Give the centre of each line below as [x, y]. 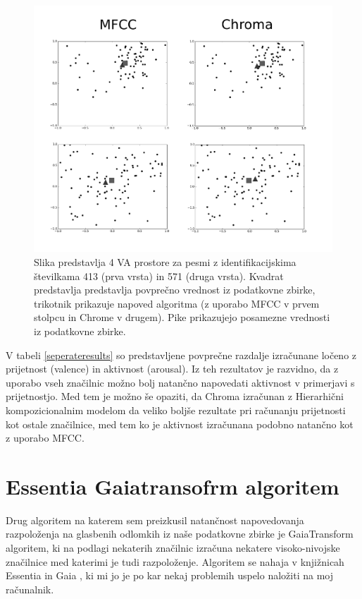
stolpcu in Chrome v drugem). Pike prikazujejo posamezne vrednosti [182, 317]
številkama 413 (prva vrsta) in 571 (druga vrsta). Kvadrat [159, 276]
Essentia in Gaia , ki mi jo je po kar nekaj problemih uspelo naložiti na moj [169, 575]
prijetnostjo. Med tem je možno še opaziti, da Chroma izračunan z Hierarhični [175, 396]
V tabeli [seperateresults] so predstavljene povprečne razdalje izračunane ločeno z [181, 355]
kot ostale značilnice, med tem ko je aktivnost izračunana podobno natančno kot [180, 424]
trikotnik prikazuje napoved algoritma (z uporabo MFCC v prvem [177, 303]
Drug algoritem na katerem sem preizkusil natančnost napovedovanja [155, 520]
